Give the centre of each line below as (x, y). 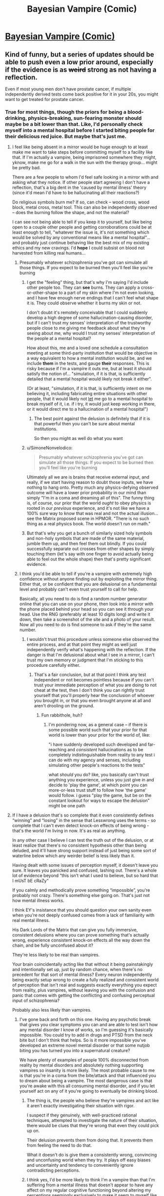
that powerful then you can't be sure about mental (84, 424)
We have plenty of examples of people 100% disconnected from (84, 1060)
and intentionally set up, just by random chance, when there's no (77, 970)
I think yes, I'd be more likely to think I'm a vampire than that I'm (91, 1180)
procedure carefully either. (53, 665)
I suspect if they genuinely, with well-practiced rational (82, 1115)
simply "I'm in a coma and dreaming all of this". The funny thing (91, 498)
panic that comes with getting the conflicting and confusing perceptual (83, 996)
